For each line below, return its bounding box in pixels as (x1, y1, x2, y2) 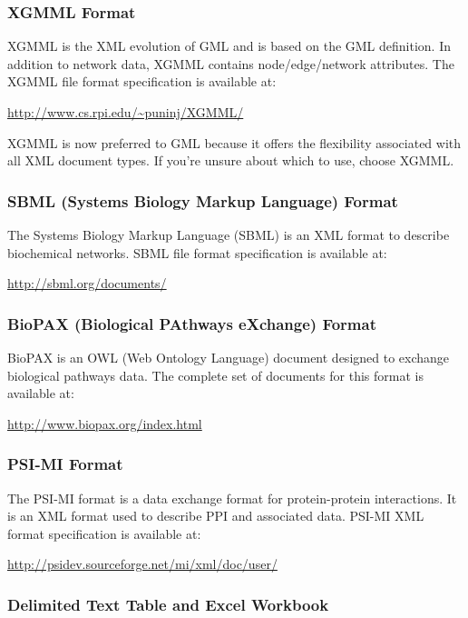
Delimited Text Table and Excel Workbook (7, 593, 329, 615)
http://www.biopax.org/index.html (7, 414, 202, 433)
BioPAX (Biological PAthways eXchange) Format (7, 312, 376, 334)
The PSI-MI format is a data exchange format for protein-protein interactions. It (7, 488, 457, 507)
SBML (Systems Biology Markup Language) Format (7, 189, 398, 212)
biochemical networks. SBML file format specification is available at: (7, 243, 387, 262)
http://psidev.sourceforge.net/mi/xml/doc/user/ (7, 554, 278, 573)
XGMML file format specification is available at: (7, 72, 277, 91)
